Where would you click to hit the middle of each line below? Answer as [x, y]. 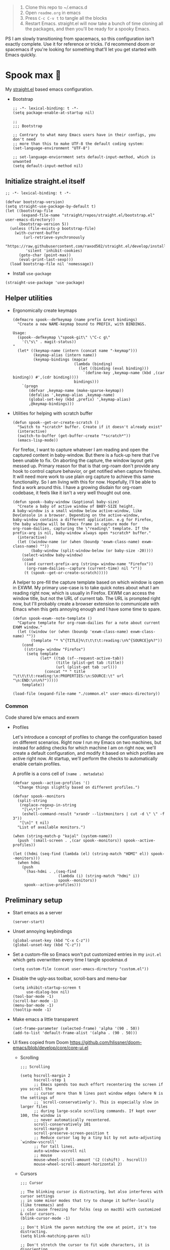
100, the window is [41, 1115]
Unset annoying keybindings [42, 931]
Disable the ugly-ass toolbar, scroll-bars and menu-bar [70, 978]
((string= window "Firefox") [55, 649]
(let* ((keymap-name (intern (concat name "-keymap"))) [77, 351]
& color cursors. [38, 1214]
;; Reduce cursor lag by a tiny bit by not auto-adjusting [97, 1138]
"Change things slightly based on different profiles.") [79, 787]
